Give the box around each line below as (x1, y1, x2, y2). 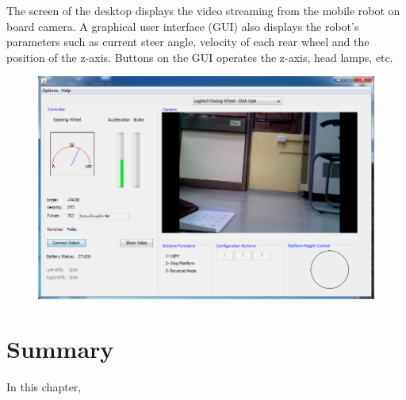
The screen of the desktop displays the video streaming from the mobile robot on (6, 2, 400, 18)
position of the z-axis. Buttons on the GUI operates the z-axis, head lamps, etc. (6, 48, 393, 65)
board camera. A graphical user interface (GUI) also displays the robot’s (6, 17, 359, 34)
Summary (6, 333, 114, 365)
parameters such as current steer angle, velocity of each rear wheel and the (6, 33, 370, 50)
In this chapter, (6, 379, 82, 395)
